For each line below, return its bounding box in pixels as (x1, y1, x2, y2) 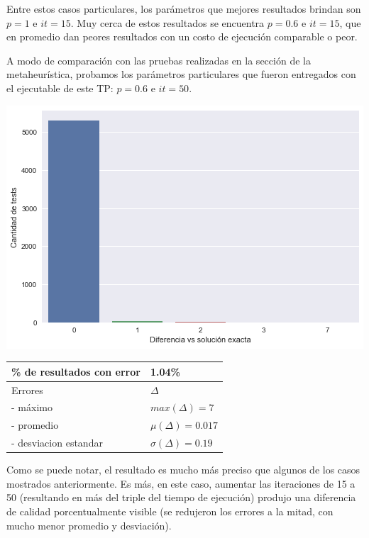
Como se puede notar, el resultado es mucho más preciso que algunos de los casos (6, 462, 360, 477)
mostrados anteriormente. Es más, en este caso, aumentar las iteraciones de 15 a (6, 476, 356, 491)
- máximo (11, 400, 53, 415)
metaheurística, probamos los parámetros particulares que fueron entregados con (6, 67, 356, 82)
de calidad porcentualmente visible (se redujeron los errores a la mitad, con (6, 503, 334, 518)
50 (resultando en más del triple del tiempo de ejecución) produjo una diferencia (6, 490, 356, 505)
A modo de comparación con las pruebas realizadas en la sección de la (6, 52, 311, 67)
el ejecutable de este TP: (6, 80, 114, 95)
